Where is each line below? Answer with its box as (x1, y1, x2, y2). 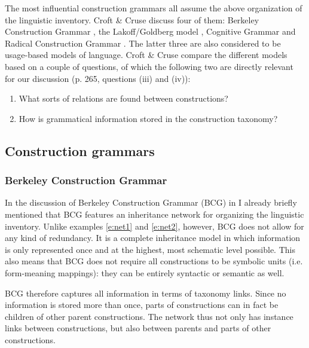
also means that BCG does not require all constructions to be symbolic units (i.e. (5, 255, 303, 267)
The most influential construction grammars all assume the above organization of (5, 2, 302, 14)
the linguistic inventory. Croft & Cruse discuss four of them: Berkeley (5, 13, 259, 26)
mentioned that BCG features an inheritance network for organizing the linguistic (5, 207, 304, 220)
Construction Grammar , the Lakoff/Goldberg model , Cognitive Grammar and (5, 25, 296, 38)
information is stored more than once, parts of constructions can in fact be (5, 298, 279, 311)
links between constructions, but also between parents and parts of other (5, 322, 271, 334)
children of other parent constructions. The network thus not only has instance (5, 310, 293, 322)
